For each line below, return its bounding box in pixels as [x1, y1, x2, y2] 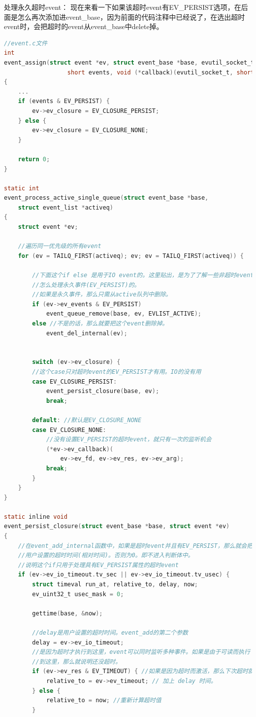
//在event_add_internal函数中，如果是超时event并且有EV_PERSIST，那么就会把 [18, 542, 253, 549]
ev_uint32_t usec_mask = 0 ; [32, 590, 124, 598]
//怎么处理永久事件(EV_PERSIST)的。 [32, 281, 140, 288]
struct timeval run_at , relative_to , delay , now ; [32, 581, 198, 588]
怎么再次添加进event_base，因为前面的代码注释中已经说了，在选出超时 [17, 11, 245, 22]
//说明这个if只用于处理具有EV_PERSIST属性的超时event [18, 561, 179, 569]
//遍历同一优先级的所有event [18, 243, 101, 250]
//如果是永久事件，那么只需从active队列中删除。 [32, 291, 172, 298]
